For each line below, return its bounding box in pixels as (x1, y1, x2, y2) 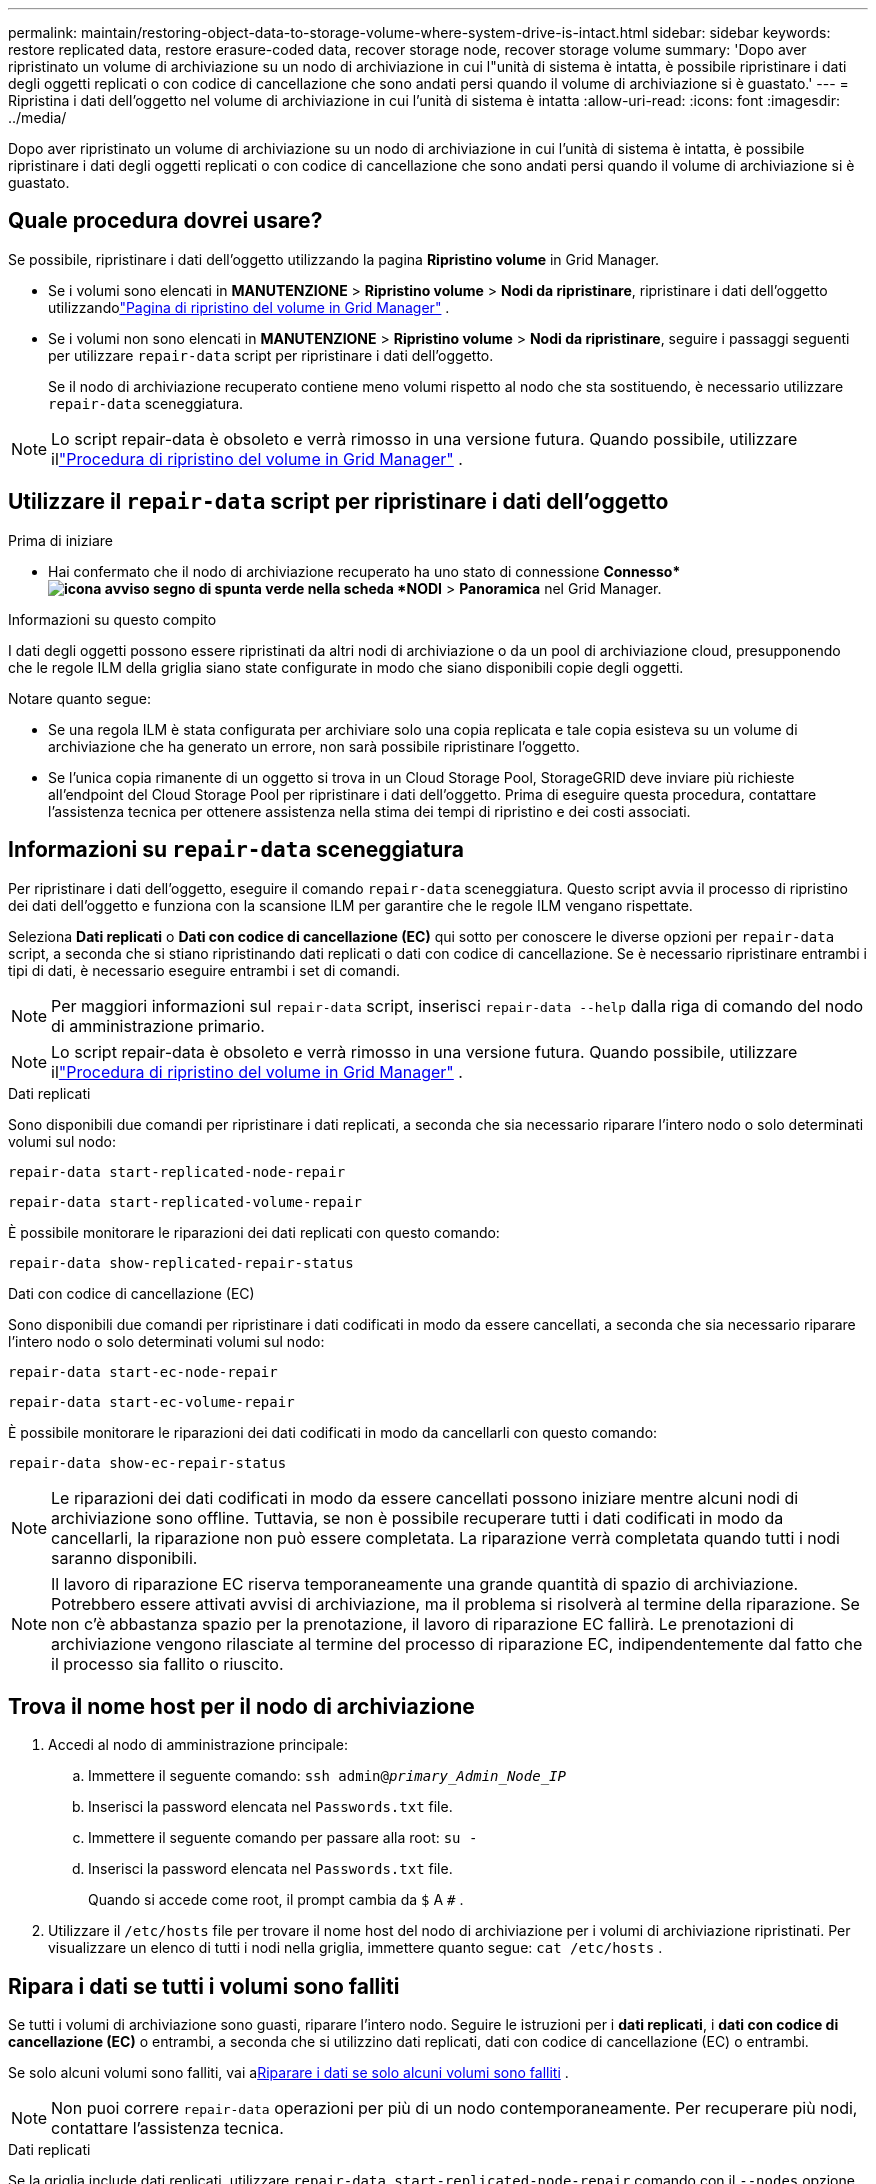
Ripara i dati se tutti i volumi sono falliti (8, 1973, 400, 1999)
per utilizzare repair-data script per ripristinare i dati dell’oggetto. (48, 346, 494, 364)
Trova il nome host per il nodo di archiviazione (8, 1693, 475, 1719)
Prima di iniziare (8, 531, 113, 549)
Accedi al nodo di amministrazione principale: (48, 1736, 348, 1754)
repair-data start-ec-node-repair (8, 1363, 278, 1380)
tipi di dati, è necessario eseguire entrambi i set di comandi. (8, 961, 401, 979)
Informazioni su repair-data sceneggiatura (8, 837, 464, 863)
